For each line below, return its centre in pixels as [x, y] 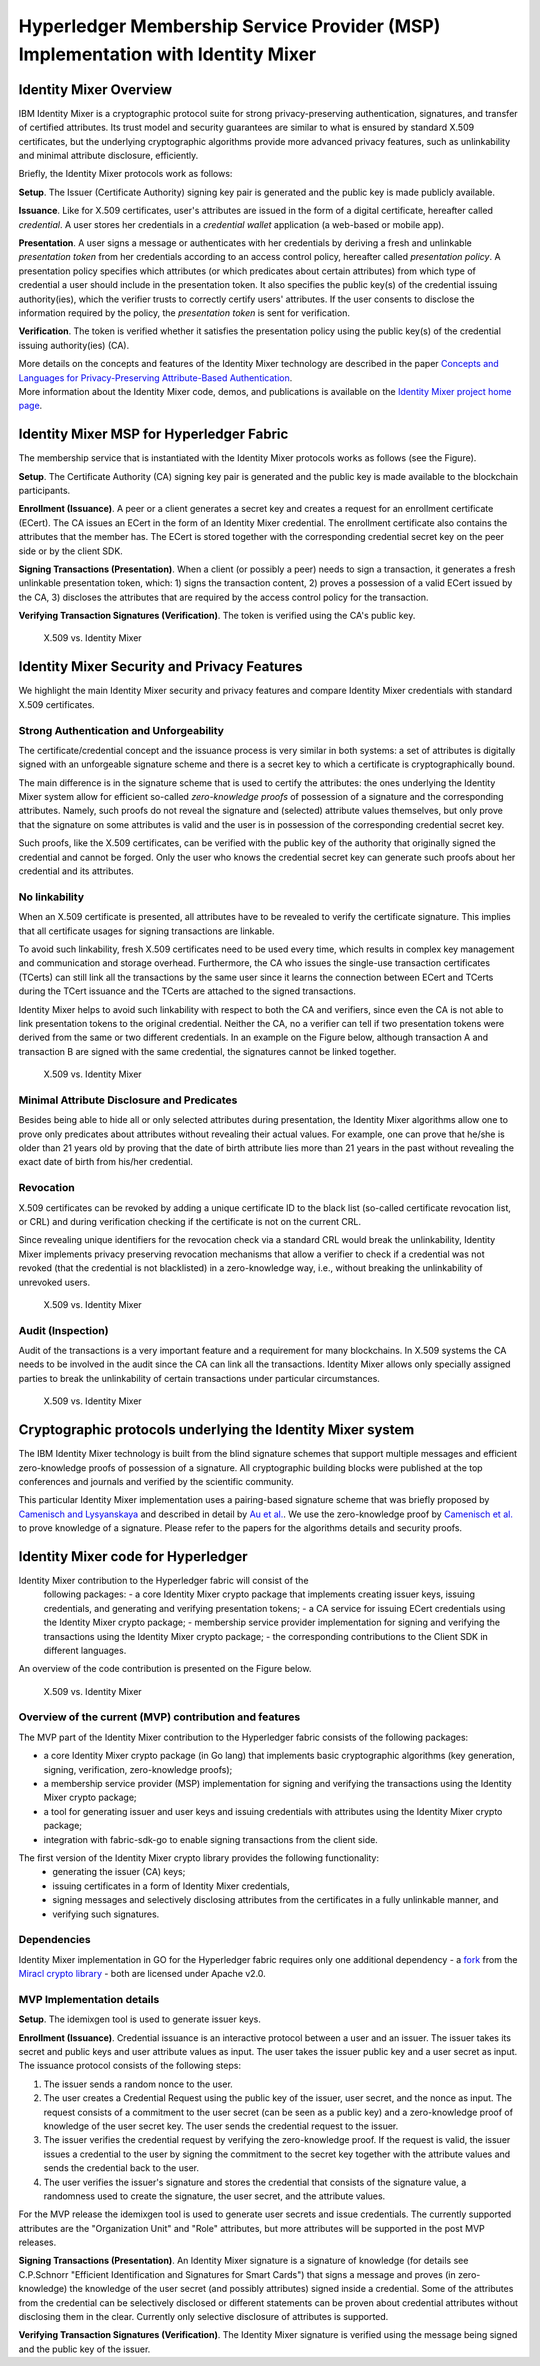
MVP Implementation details [89, 1999]
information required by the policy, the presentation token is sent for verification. [184, 312]
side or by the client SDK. [71, 551]
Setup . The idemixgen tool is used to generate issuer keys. [140, 2019]
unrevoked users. [54, 1282]
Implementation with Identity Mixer [167, 54]
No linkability [51, 897]
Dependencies [55, 1940]
